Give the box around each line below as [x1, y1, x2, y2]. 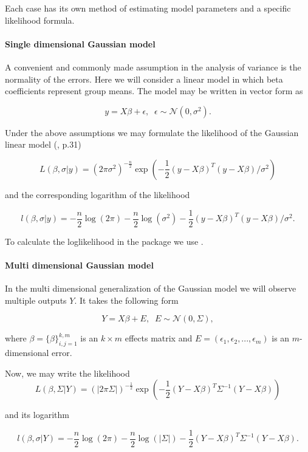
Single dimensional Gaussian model [5, 37, 156, 50]
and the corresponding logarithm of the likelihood [5, 188, 190, 200]
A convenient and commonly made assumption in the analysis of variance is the [5, 60, 301, 73]
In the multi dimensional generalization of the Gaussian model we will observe [5, 282, 296, 294]
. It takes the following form [74, 293, 179, 306]
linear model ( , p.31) [5, 138, 81, 151]
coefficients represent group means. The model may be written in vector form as [5, 84, 303, 97]
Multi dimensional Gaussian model [5, 258, 154, 271]
